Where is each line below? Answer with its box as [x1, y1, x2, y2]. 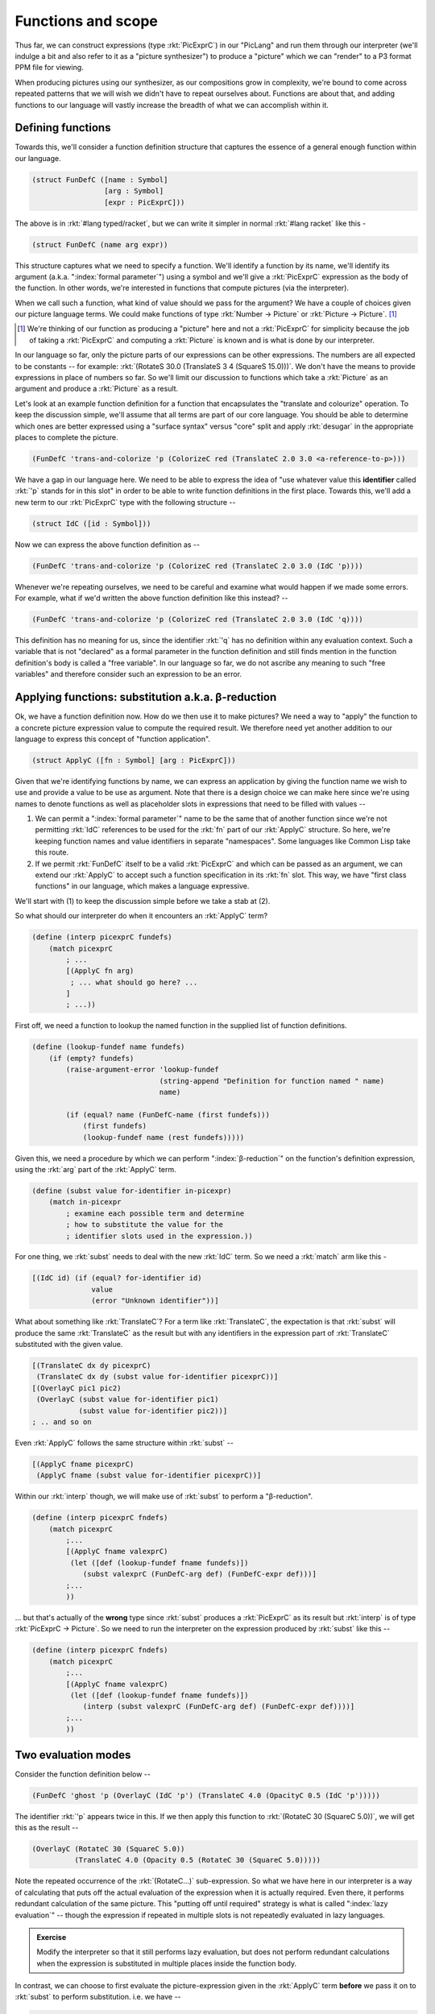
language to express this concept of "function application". [14, 734, 211, 744]
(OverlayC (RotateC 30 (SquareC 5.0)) [31, 1844, 185, 1853]
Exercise [36, 1932, 67, 1941]
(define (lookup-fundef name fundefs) [31, 1042, 185, 1051]
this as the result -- [14, 1822, 79, 1832]
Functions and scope [14, 12, 159, 30]
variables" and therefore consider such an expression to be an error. [14, 669, 242, 679]
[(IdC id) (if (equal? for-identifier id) [31, 1274, 202, 1283]
